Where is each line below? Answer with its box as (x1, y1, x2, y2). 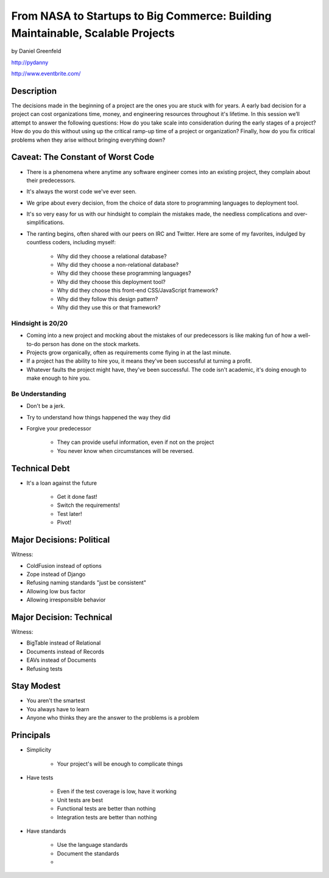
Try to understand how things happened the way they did (26, 413, 171, 421)
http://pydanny (11, 59, 49, 66)
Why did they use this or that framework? (57, 303, 161, 311)
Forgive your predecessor (26, 424, 91, 432)
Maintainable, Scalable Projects (11, 26, 175, 40)
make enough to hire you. (26, 374, 91, 382)
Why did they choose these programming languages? (57, 269, 191, 277)
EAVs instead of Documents (26, 656, 97, 664)
